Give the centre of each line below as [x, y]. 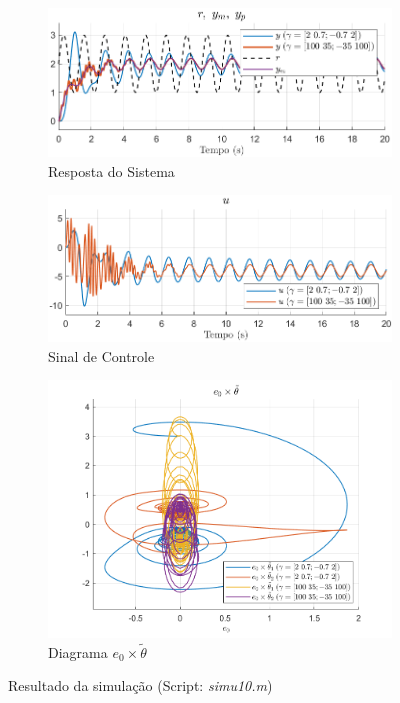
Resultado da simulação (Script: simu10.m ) [140, 685]
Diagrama [78, 651]
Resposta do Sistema [111, 170]
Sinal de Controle [101, 355]
